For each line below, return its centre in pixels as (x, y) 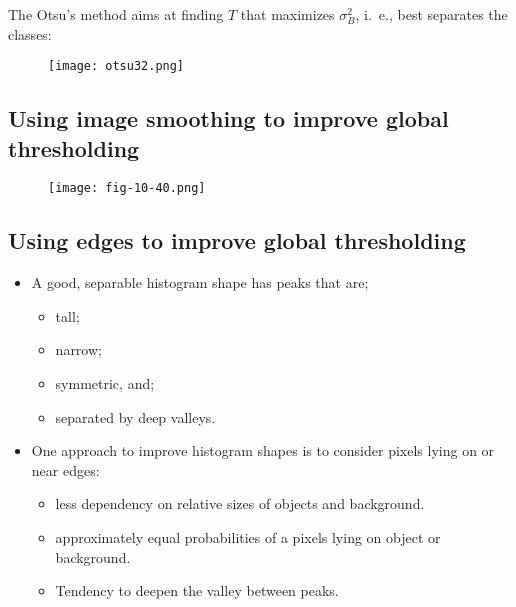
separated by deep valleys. (135, 416)
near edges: (65, 469)
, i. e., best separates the (431, 14)
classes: (30, 33)
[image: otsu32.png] (116, 66)
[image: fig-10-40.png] (127, 188)
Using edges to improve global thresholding (237, 240)
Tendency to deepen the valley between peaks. (197, 590)
